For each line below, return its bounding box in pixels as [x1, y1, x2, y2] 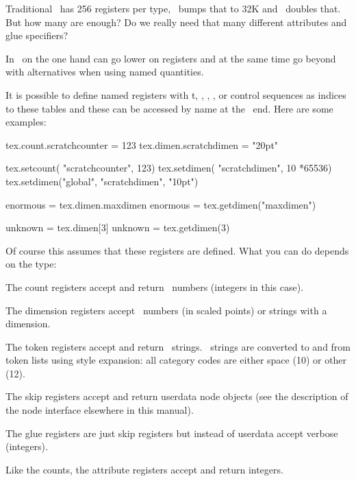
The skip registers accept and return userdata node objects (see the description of [5, 389, 348, 403]
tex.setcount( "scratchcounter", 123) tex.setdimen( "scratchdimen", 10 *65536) [5, 161, 332, 175]
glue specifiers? [5, 28, 68, 43]
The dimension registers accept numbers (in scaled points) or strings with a [5, 303, 327, 317]
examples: [5, 115, 47, 129]
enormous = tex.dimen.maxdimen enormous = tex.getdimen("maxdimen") [5, 197, 316, 211]
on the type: [5, 257, 57, 271]
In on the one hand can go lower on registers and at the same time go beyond [5, 51, 336, 65]
